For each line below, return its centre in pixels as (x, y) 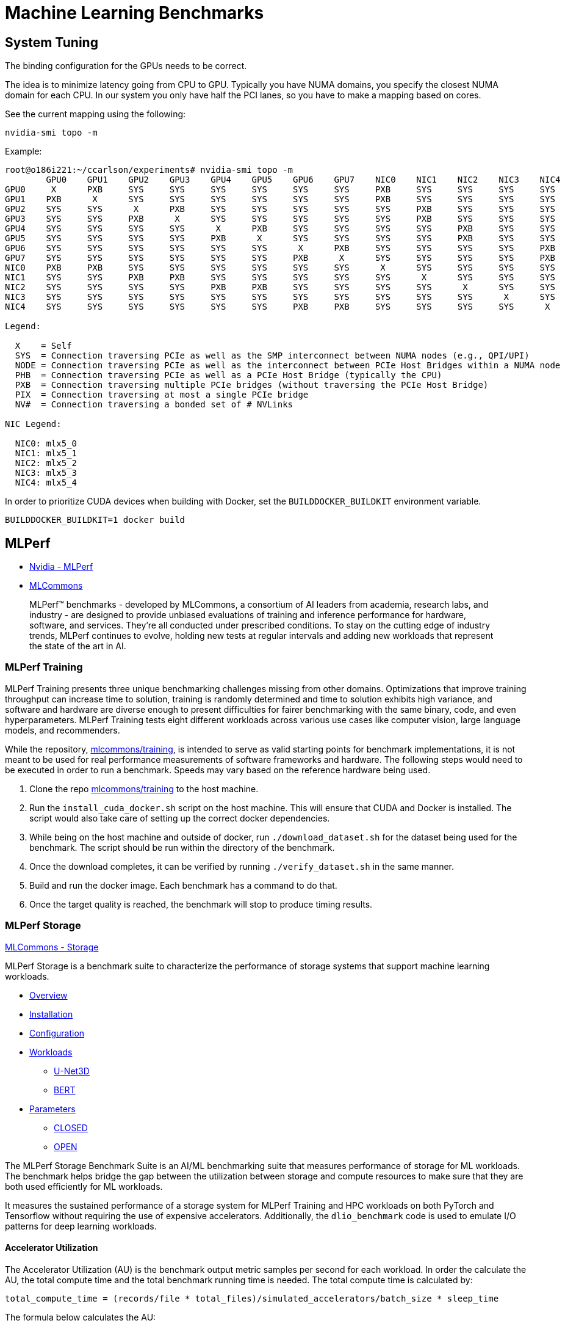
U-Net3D (72, 1071)
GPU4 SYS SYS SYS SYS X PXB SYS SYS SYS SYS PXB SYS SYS (280, 229)
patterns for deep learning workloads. (81, 1226)
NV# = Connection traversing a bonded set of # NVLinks (154, 405)
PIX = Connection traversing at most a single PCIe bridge (162, 395)
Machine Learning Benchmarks (135, 13)
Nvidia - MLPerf (61, 567)
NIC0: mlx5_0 (46, 444)
